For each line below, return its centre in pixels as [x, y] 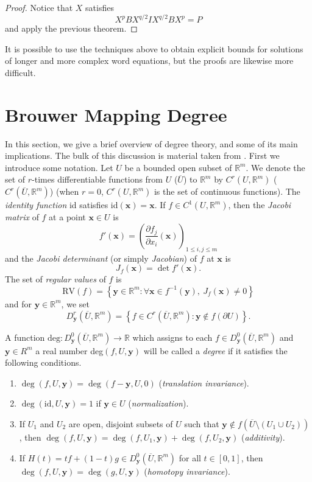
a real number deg [69, 350]
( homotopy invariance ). [187, 471]
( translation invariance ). [204, 382]
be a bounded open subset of [178, 167]
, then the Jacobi [260, 205]
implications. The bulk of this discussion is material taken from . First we [142, 155]
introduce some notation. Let [59, 167]
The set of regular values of [55, 279]
